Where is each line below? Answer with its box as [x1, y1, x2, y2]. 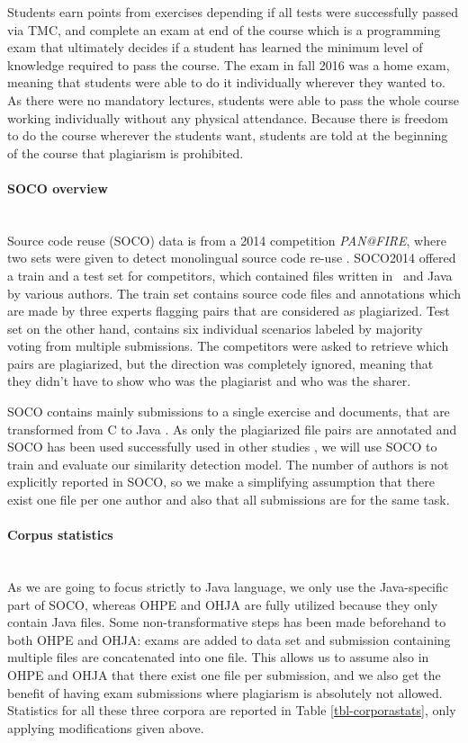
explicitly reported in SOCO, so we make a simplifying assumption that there [7, 472, 435, 491]
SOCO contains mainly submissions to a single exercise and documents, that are [7, 402, 450, 421]
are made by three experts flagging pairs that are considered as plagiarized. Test [7, 301, 450, 320]
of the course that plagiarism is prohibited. [7, 143, 244, 162]
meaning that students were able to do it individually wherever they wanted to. [7, 73, 445, 92]
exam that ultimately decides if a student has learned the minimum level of [7, 38, 423, 57]
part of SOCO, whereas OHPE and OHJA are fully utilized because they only [7, 595, 438, 613]
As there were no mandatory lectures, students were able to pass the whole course [7, 90, 459, 109]
